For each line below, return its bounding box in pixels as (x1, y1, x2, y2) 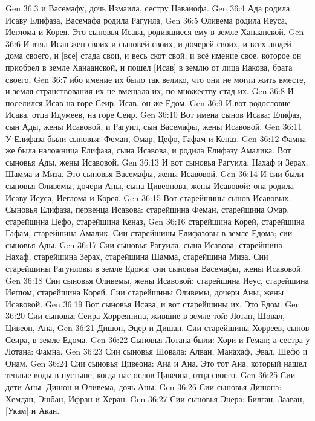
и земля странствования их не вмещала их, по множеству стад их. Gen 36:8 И (5, 85, 294, 97)
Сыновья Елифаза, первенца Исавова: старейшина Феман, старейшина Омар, (5, 203, 290, 216)
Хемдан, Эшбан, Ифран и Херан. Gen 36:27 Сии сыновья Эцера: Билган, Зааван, (5, 392, 305, 405)
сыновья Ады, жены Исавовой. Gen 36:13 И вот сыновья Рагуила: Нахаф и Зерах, (5, 155, 308, 168)
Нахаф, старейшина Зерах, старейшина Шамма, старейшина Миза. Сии (5, 250, 268, 263)
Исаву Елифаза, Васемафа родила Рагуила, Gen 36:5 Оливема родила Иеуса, (5, 13, 287, 26)
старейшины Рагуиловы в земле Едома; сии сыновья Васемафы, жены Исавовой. (5, 262, 304, 275)
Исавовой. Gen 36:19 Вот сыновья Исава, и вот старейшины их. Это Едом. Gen (5, 297, 300, 310)
